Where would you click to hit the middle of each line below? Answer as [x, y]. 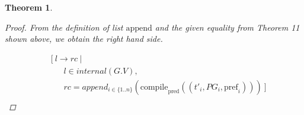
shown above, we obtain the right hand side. [84, 39]
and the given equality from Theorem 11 [227, 27]
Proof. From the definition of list [64, 27]
